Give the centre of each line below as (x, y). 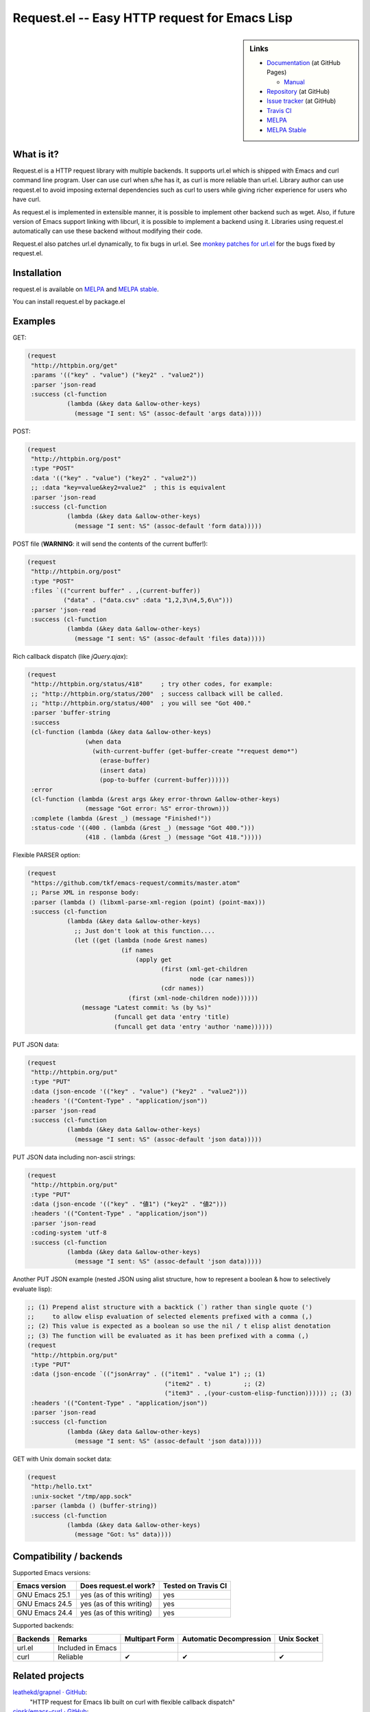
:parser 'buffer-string (71, 713)
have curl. (27, 199)
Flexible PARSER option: (47, 855)
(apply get (153, 959)
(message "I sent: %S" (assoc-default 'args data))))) (168, 413)
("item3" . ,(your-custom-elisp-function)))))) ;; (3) (258, 1393)
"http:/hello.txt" (62, 1487)
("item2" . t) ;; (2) (215, 1384)
